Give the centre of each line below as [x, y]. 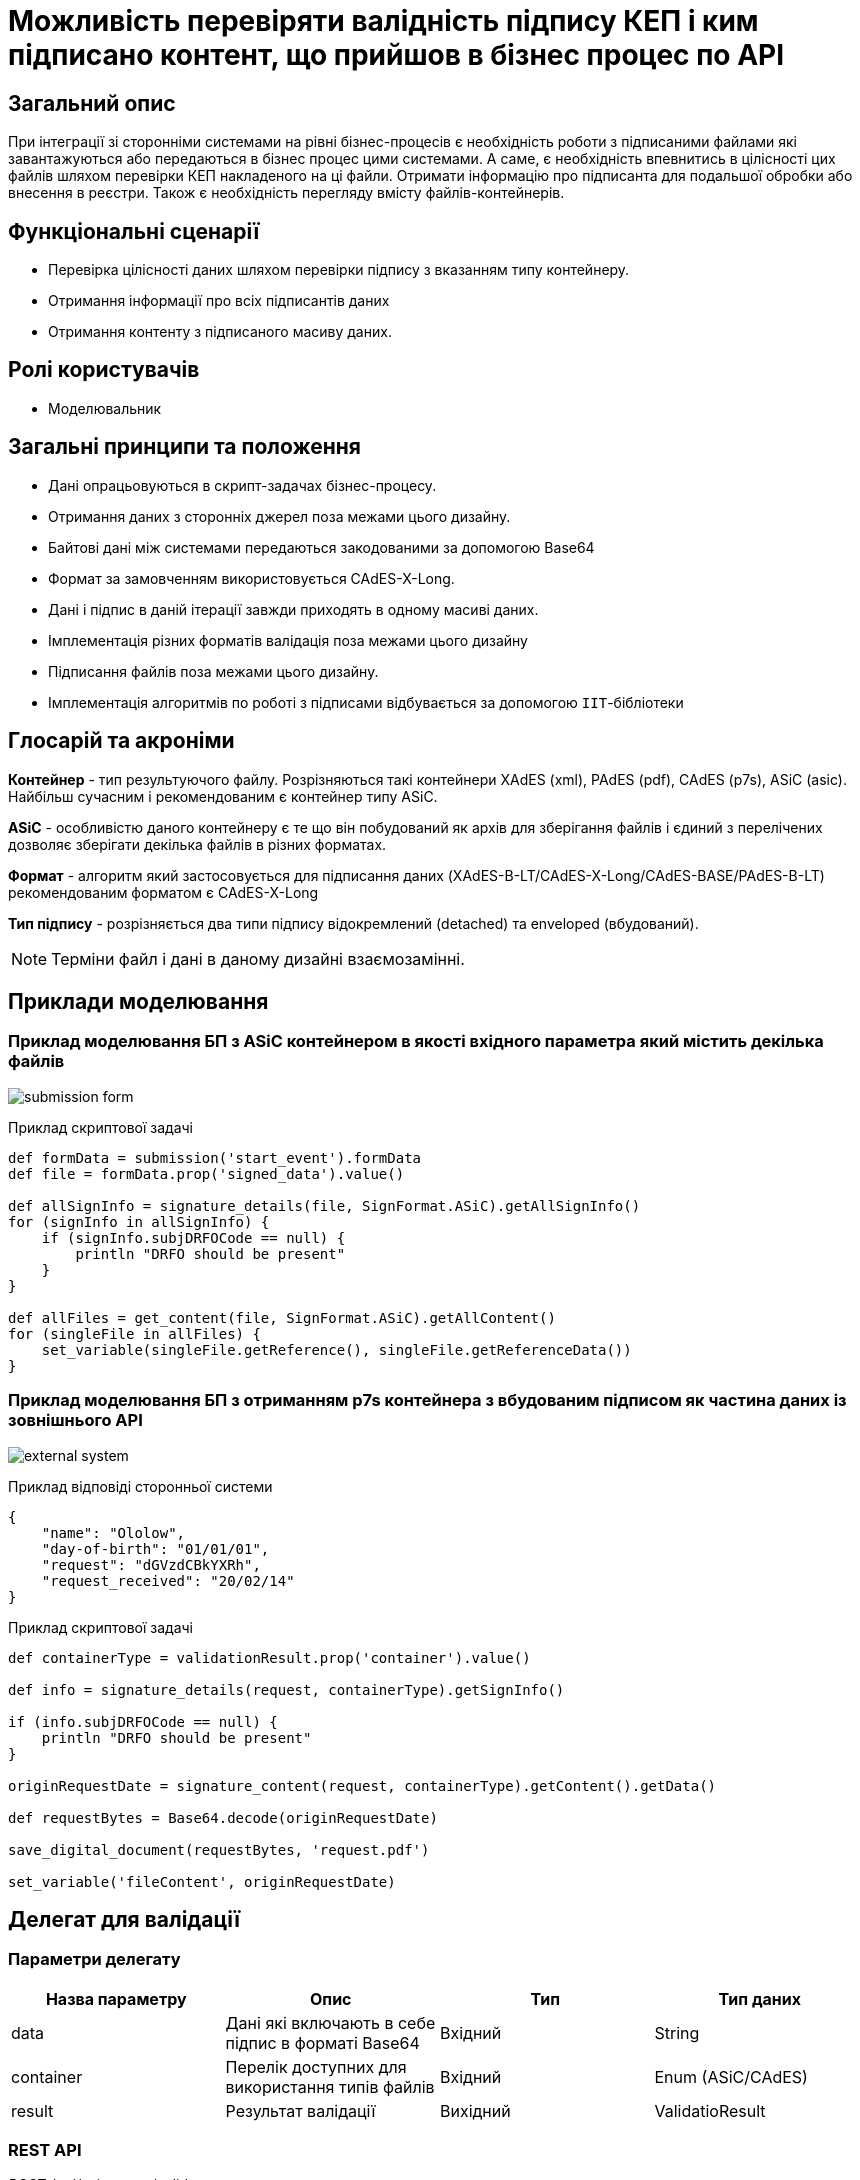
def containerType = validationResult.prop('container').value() [269, 1657]
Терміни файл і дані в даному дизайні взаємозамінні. [258, 958]
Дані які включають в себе [330, 2022]
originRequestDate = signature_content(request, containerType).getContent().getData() [362, 1785]
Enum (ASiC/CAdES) [731, 2076]
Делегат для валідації [124, 1919]
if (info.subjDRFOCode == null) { [143, 1721]
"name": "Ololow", [113, 1532]
